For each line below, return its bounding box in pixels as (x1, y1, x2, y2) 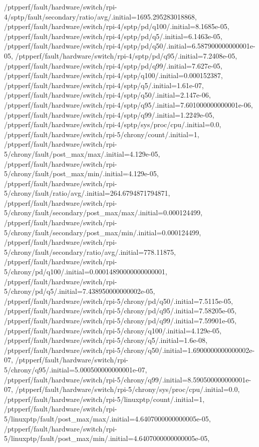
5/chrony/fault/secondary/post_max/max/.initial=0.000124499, (4, 207, 202, 218)
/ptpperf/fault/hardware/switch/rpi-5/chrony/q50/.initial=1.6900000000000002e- (4, 344, 255, 355)
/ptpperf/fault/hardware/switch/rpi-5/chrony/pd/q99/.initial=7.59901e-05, (4, 315, 236, 325)
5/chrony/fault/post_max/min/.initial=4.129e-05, (4, 168, 159, 179)
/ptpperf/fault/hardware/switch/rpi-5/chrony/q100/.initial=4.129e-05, (4, 325, 221, 335)
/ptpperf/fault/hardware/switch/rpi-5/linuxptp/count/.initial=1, (4, 393, 205, 404)
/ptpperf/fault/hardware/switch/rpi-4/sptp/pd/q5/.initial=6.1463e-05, (4, 31, 222, 41)
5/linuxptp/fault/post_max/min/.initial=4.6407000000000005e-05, (4, 433, 210, 443)
